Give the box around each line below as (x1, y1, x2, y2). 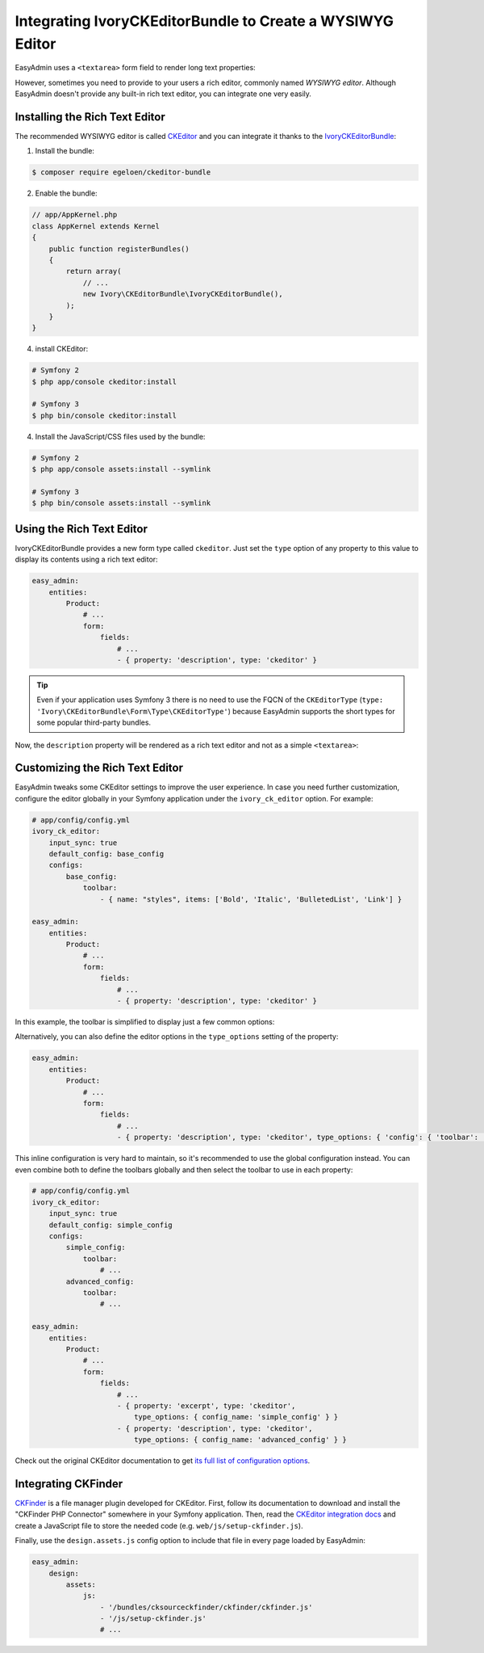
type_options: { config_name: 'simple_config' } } (133, 1412, 339, 1422)
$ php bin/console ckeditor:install (31, 410, 177, 420)
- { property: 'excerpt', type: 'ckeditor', (117, 1401, 296, 1410)
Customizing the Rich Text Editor (15, 761, 184, 775)
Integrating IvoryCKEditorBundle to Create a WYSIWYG (15, 12, 394, 30)
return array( (65, 267, 122, 276)
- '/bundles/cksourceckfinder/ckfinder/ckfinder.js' (99, 1602, 313, 1612)
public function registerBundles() (48, 244, 190, 254)
